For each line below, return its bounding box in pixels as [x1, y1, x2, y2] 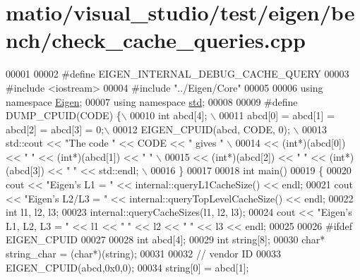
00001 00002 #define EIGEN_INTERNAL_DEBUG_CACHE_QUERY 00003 [6, 66, 349, 81]
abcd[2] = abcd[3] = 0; [6, 121, 104, 136]
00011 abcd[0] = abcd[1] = [219, 108, 335, 123]
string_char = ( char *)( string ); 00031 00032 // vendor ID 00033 [6, 246, 281, 261]
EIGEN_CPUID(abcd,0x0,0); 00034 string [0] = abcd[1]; [6, 260, 249, 274]
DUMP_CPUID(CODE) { [6, 108, 121, 123]
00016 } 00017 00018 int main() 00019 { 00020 [150, 163, 352, 178]
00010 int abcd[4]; [130, 108, 208, 123]
